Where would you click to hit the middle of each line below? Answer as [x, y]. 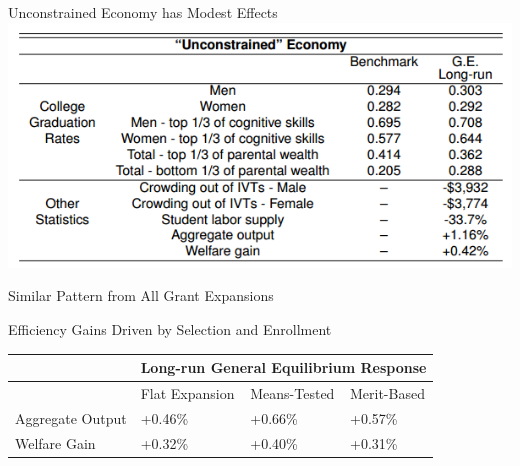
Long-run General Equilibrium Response [283, 367]
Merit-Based [387, 392]
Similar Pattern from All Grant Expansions [141, 295]
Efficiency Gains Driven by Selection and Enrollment [170, 329]
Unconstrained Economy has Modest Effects [143, 12]
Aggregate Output [71, 417]
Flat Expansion [187, 392]
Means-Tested [292, 392]
